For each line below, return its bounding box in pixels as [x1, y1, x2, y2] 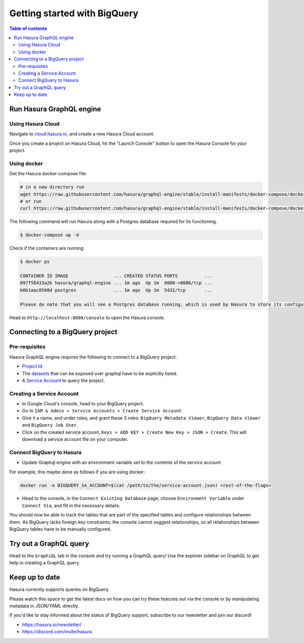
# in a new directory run [20, 184, 85, 190]
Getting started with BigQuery [9, 8, 139, 19]
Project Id [22, 363, 43, 369]
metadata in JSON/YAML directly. [9, 603, 80, 609]
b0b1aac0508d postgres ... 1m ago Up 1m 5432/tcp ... [20, 287, 213, 293]
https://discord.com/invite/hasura [22, 629, 92, 635]
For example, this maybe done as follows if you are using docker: [9, 469, 145, 475]
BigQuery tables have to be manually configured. [9, 526, 111, 532]
